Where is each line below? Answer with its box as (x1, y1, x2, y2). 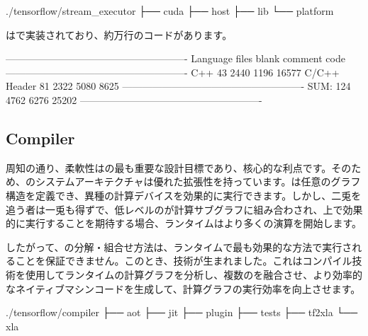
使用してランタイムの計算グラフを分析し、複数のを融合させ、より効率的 (25, 267, 363, 282)
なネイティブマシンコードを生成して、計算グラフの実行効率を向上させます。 (6, 281, 361, 296)
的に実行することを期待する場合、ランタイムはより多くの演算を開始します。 (6, 216, 362, 231)
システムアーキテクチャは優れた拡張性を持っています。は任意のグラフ (35, 174, 361, 189)
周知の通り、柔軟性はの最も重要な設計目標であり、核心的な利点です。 (6, 160, 332, 175)
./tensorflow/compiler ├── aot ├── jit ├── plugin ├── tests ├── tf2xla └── (6, 305, 358, 320)
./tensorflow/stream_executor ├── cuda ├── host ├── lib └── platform (6, 4, 334, 18)
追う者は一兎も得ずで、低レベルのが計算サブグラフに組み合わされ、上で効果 (6, 202, 363, 216)
